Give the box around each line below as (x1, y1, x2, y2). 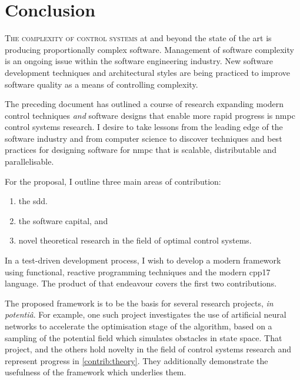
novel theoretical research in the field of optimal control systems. (18, 234, 252, 246)
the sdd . (18, 195, 48, 207)
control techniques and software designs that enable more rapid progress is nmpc (5, 109, 295, 121)
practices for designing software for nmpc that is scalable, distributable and (5, 144, 276, 156)
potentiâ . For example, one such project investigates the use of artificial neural (5, 308, 286, 321)
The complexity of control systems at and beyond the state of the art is (5, 32, 272, 44)
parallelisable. (5, 155, 54, 168)
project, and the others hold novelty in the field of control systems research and (5, 343, 292, 355)
